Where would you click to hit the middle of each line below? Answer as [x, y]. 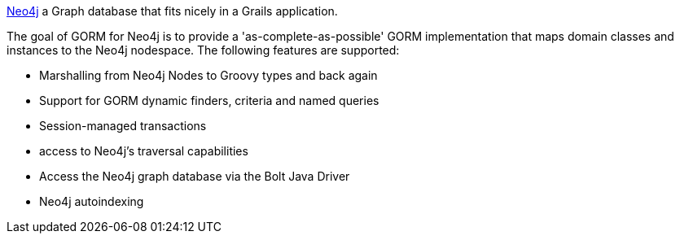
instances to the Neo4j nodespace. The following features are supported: [203, 50]
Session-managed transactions [123, 126]
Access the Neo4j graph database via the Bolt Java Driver [195, 176]
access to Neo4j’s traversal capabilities [144, 151]
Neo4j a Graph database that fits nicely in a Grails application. [172, 11]
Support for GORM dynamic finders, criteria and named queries [209, 100]
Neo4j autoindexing [92, 201]
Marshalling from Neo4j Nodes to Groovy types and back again [208, 75]
